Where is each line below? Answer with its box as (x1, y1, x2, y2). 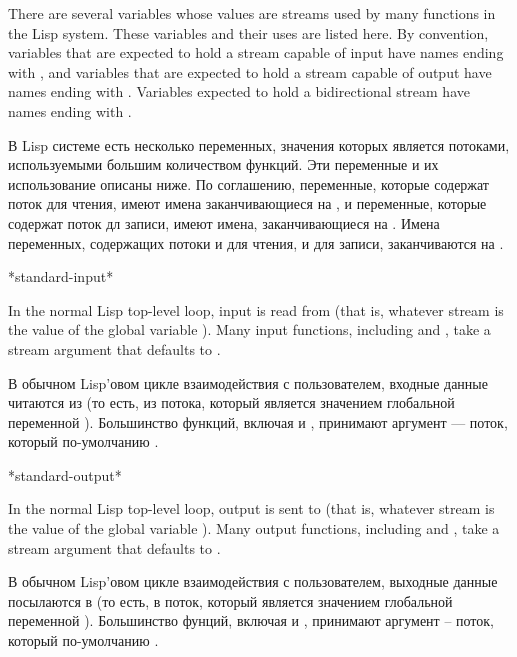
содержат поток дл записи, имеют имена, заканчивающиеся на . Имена (8, 212, 440, 233)
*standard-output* (8, 464, 122, 485)
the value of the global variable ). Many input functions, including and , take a (8, 319, 491, 340)
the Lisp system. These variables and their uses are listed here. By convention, (8, 22, 489, 43)
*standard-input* (8, 266, 114, 287)
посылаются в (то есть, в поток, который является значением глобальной (8, 590, 453, 611)
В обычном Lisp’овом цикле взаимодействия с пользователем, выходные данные (8, 571, 498, 592)
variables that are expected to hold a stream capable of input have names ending (8, 42, 504, 63)
